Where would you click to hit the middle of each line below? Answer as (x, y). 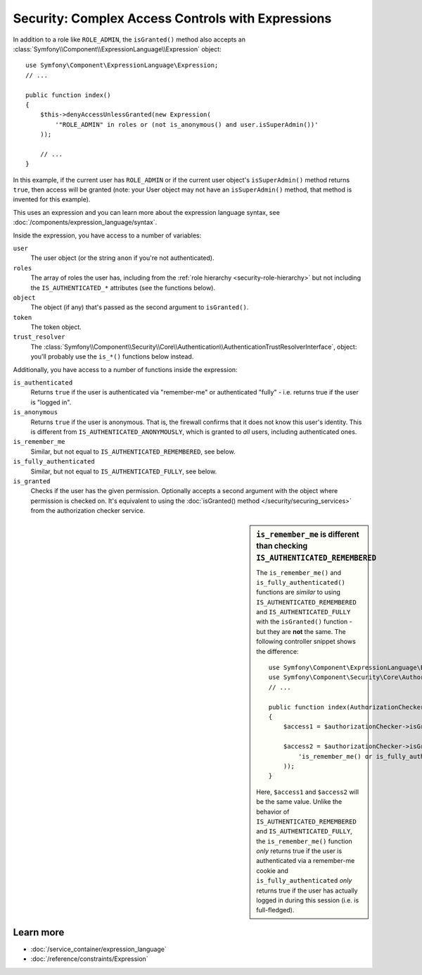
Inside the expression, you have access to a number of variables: (107, 235)
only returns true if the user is (299, 851)
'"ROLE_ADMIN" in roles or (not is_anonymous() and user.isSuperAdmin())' (187, 124)
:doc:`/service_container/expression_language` (98, 949)
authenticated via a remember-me (306, 861)
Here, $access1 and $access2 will (307, 792)
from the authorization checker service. (88, 511)
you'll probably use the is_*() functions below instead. (112, 356)
